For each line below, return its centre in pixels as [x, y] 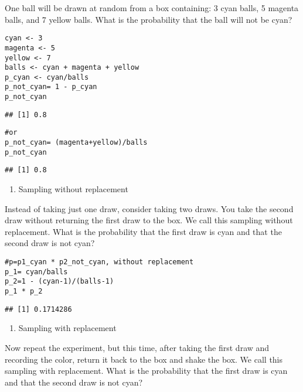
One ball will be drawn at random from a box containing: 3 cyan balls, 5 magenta [152, 8]
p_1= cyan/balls [36, 272]
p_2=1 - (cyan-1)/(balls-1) [59, 282]
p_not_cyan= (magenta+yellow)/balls [76, 143]
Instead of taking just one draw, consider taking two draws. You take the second [149, 208]
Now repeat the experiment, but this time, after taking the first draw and [137, 347]
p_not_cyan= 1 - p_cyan [51, 87]
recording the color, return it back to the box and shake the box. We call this [144, 359]
